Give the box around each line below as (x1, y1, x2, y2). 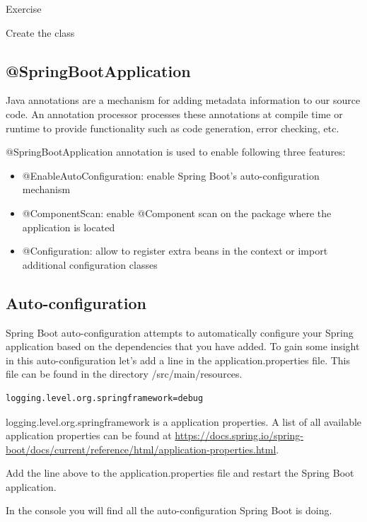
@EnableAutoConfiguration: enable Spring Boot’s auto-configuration (22, 168, 320, 182)
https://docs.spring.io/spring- (175, 428, 304, 443)
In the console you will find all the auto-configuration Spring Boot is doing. (6, 503, 332, 518)
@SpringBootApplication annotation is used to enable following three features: (6, 144, 346, 159)
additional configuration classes (22, 257, 158, 272)
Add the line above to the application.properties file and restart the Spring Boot (6, 465, 354, 480)
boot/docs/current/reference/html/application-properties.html (6, 441, 276, 456)
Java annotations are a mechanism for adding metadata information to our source (6, 93, 361, 108)
